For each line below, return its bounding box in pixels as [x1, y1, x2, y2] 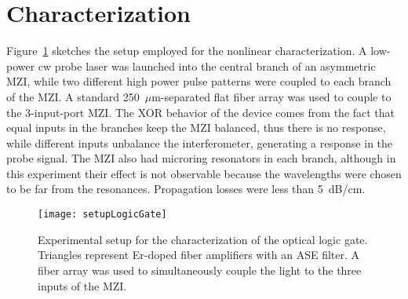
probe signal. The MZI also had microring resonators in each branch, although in [6, 150, 396, 166]
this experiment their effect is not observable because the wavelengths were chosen [6, 165, 402, 181]
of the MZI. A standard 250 [6, 88, 140, 104]
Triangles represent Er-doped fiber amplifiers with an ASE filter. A [38, 246, 360, 263]
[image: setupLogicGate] [38, 209, 167, 221]
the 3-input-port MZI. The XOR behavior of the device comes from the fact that [6, 104, 395, 120]
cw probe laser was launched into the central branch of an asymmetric [38, 57, 376, 74]
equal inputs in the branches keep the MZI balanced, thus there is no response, [6, 119, 386, 136]
